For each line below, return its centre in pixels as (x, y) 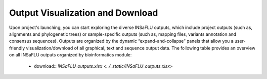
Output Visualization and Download (84, 13)
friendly (17, 48)
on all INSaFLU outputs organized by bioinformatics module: (70, 55)
